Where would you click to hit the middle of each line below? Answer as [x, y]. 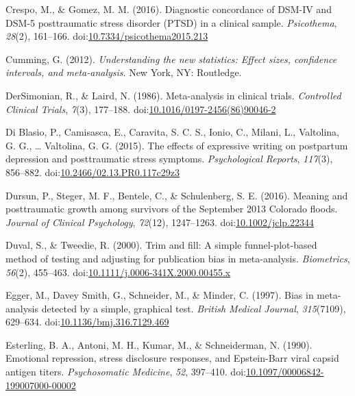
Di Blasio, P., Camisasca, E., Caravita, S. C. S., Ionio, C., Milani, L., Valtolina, [173, 132]
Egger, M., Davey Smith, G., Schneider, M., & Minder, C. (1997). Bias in [160, 295]
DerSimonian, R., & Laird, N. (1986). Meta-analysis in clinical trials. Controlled [173, 95]
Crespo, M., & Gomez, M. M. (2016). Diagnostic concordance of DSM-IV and [169, 9]
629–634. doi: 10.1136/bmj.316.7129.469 [87, 322]
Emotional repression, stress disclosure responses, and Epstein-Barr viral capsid [172, 358]
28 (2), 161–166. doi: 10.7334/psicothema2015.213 [107, 36]
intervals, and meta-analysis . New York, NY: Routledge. [124, 72]
